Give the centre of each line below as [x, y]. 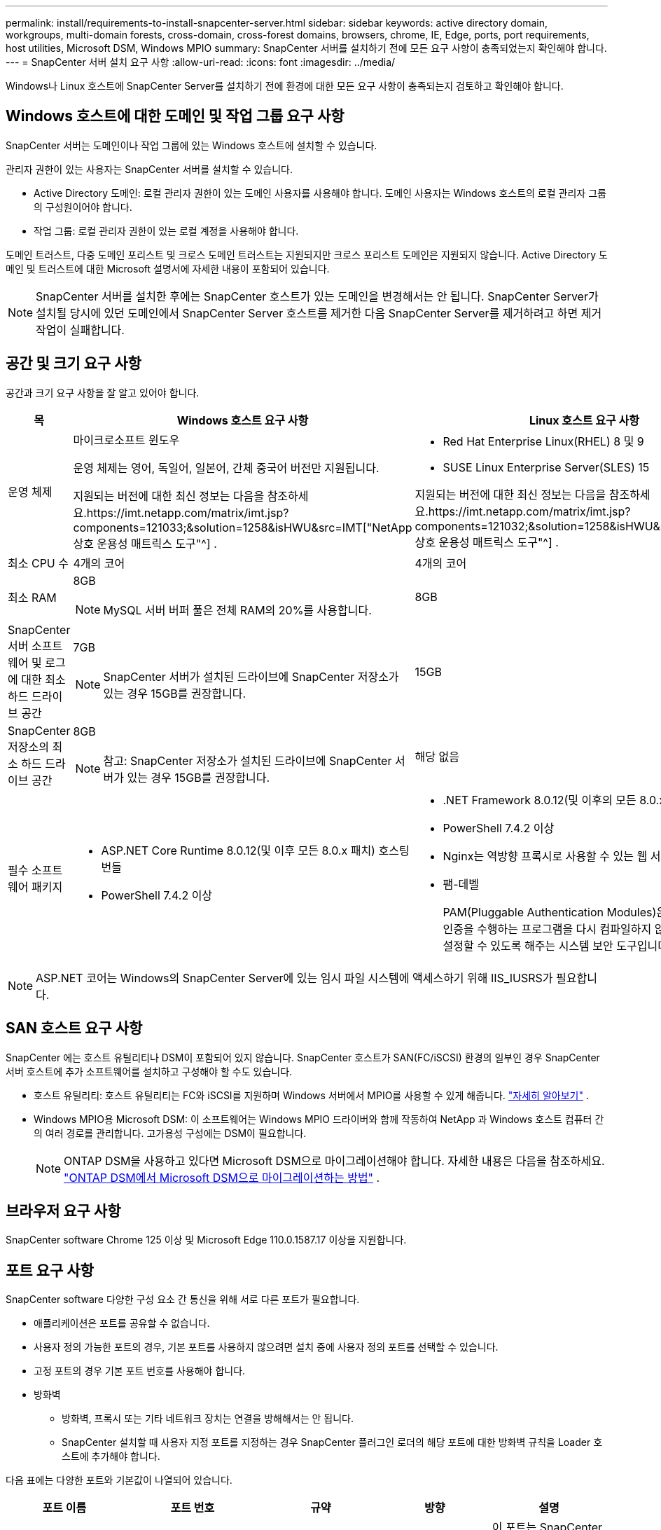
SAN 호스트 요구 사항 [74, 1028]
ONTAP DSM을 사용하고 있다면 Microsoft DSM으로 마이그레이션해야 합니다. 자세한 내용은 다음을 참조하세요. [334, 1160]
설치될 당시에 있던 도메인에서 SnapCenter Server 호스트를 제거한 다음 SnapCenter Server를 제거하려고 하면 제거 [319, 313]
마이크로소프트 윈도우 [126, 440]
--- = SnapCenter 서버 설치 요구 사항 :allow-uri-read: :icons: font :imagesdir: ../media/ [201, 62]
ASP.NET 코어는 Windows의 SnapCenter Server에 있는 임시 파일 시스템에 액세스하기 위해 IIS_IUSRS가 [294, 978]
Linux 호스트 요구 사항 [584, 420]
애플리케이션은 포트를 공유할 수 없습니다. [122, 1323]
